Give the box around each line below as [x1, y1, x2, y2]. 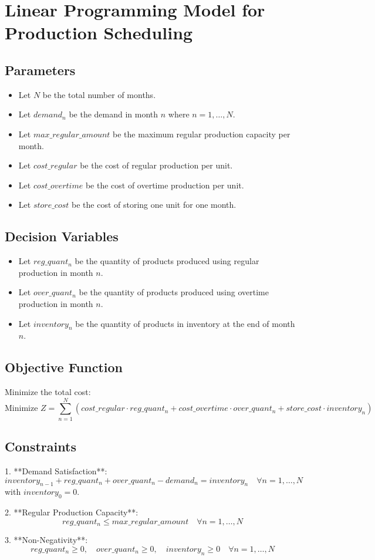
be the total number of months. [42, 88, 156, 100]
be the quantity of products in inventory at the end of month [75, 317, 295, 329]
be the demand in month [69, 108, 158, 120]
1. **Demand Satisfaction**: [5, 465, 107, 477]
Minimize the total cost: [5, 386, 91, 398]
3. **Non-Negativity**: [5, 534, 88, 546]
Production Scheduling [5, 21, 193, 45]
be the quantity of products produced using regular [75, 255, 259, 267]
